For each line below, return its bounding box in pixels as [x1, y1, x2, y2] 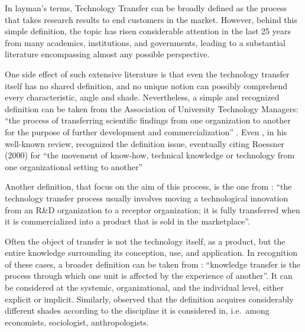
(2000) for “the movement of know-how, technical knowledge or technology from [5, 149, 295, 161]
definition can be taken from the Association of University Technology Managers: [5, 102, 298, 115]
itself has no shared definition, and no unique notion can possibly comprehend [5, 79, 288, 92]
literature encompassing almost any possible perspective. [5, 48, 210, 60]
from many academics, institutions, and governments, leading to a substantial [5, 36, 285, 48]
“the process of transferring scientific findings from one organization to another [5, 114, 291, 126]
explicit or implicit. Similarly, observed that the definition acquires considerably [5, 292, 294, 305]
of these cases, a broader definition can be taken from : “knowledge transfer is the [5, 258, 301, 270]
